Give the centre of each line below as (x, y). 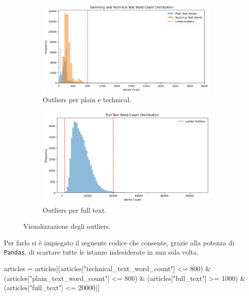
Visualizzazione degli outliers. (67, 226)
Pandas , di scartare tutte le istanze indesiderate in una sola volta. (101, 252)
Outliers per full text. (75, 210)
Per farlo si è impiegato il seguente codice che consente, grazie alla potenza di (119, 242)
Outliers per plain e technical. (87, 100)
